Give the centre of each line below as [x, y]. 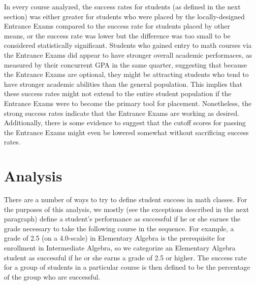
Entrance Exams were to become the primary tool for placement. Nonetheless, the [128, 103]
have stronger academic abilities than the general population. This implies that [123, 84]
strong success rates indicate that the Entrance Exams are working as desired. [122, 113]
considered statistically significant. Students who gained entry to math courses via [128, 45]
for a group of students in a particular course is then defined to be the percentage [127, 267]
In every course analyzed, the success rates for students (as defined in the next [122, 6]
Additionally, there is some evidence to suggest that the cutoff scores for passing [125, 123]
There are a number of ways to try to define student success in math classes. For [126, 199]
